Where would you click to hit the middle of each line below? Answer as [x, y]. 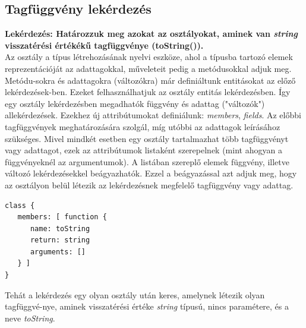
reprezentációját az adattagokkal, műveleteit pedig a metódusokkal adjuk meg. [148, 68]
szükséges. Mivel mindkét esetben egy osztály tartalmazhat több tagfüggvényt [147, 138]
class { [20, 205]
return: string [60, 240]
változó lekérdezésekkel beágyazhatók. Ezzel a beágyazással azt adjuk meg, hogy [151, 173]
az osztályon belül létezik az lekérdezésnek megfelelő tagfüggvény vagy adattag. [149, 184]
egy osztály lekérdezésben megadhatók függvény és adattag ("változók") [135, 103]
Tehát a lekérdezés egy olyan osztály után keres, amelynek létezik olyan [135, 294]
